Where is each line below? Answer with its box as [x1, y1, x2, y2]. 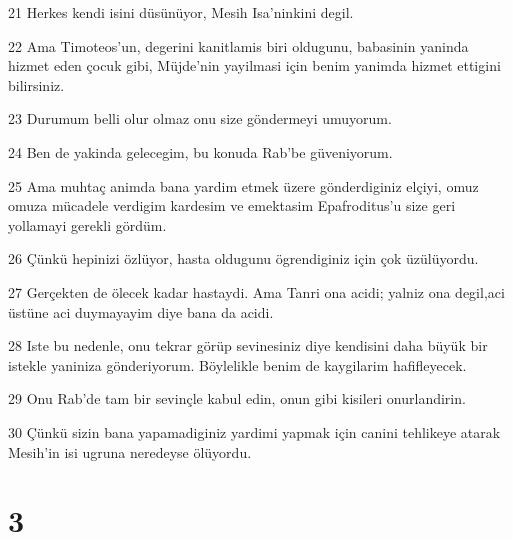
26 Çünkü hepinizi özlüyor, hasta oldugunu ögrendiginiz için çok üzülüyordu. [8, 248, 479, 269]
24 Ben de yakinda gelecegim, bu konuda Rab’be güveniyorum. [8, 141, 393, 162]
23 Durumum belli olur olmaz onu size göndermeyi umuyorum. [8, 108, 392, 129]
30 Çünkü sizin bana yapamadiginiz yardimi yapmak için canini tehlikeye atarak [8, 421, 501, 442]
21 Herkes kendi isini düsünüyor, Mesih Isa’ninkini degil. [8, 2, 354, 22]
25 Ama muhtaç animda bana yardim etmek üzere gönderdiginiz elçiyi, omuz [8, 175, 479, 196]
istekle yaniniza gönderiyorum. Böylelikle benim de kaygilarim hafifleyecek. [8, 354, 467, 375]
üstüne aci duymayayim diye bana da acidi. [8, 301, 274, 322]
